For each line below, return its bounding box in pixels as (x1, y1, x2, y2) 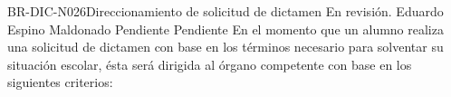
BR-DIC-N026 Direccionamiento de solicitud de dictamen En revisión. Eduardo (7, 2, 444, 20)
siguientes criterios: (7, 73, 113, 92)
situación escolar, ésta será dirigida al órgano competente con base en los (7, 54, 412, 73)
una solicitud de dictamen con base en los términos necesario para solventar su (7, 37, 444, 56)
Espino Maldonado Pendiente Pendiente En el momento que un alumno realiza (7, 19, 444, 38)
